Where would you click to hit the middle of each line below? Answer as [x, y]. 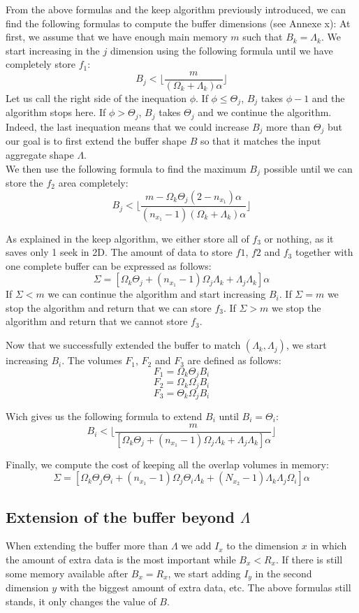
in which [329, 546]
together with [324, 252]
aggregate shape [40, 154]
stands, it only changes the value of [81, 601]
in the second [284, 573]
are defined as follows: [234, 360]
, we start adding [204, 573]
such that [263, 37]
